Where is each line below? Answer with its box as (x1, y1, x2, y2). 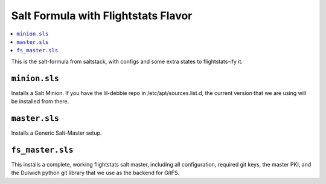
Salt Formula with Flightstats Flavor (11, 9, 193, 22)
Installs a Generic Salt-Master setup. (11, 129, 102, 136)
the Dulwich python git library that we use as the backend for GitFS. (11, 169, 180, 177)
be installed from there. (11, 98, 69, 105)
